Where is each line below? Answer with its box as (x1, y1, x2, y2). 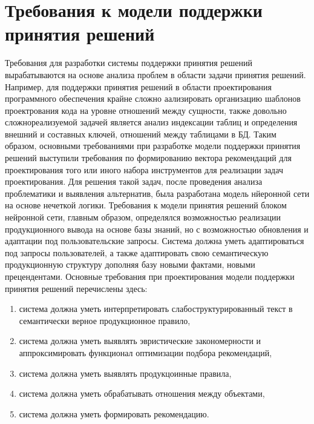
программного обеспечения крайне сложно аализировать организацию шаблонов (5, 92, 301, 105)
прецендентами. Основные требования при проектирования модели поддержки (5, 270, 295, 282)
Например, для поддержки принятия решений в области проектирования (5, 80, 272, 93)
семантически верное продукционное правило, (19, 314, 191, 326)
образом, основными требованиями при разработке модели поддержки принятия (5, 139, 301, 152)
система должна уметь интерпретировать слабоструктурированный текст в (19, 302, 293, 315)
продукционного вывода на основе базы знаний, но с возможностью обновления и (5, 222, 309, 235)
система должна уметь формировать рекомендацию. (19, 407, 209, 420)
